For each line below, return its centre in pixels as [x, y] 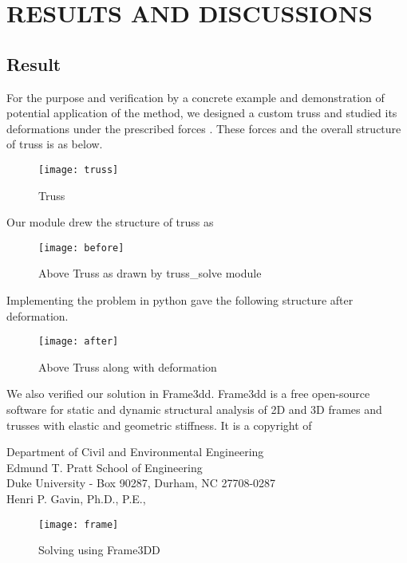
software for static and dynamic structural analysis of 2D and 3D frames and [194, 409]
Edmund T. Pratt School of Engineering [105, 467]
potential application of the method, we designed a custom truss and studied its [202, 113]
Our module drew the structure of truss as [110, 222]
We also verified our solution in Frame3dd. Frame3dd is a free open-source [188, 394]
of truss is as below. [55, 144]
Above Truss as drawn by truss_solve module [150, 273]
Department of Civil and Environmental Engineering [135, 452]
